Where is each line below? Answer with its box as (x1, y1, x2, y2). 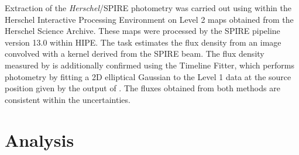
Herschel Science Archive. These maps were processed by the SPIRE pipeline (5, 25, 280, 37)
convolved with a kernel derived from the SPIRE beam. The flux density (5, 47, 264, 60)
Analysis (5, 128, 74, 151)
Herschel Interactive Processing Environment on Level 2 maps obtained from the (5, 13, 294, 25)
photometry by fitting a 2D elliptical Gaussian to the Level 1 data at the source (5, 70, 291, 82)
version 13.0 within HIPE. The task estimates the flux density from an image (5, 36, 281, 48)
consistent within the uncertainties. (5, 93, 130, 105)
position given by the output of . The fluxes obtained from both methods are (5, 82, 280, 94)
